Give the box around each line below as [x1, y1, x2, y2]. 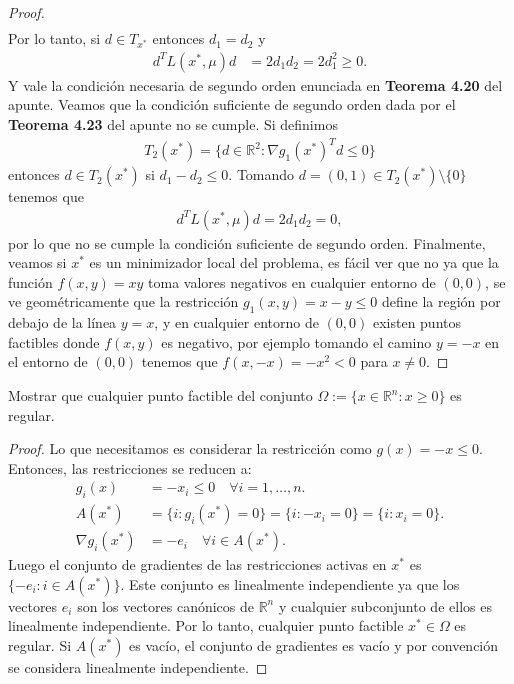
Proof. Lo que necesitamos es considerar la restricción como [8, 438, 372, 459]
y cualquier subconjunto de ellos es [278, 595, 492, 616]
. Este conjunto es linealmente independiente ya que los [120, 573, 460, 594]
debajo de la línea [8, 312, 117, 333]
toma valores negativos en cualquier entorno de [148, 271, 436, 292]
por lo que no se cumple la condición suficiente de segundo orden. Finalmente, [8, 232, 486, 253]
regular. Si [8, 635, 72, 656]
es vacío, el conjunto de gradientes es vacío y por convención [129, 635, 499, 656]
